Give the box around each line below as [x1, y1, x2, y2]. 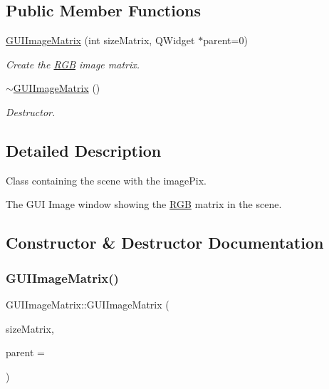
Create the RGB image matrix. [6, 56, 140, 71]
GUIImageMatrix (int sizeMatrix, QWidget [6, 33, 195, 48]
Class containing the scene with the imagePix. [6, 172, 207, 187]
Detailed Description [6, 139, 162, 161]
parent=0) [203, 33, 248, 48]
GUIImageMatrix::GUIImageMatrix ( [6, 296, 169, 311]
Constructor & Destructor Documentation [6, 232, 324, 254]
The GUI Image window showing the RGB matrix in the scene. [6, 197, 282, 212]
